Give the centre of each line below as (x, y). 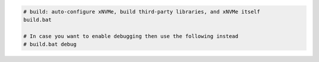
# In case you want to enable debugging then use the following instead (131, 36)
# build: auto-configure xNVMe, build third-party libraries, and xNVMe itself (142, 11)
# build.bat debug (50, 44)
